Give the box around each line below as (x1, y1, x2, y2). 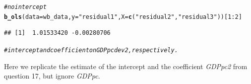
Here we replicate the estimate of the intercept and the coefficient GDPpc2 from (4, 61, 248, 71)
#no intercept (4, 3, 47, 10)
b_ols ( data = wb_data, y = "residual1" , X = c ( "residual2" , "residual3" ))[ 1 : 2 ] (4, 13, 242, 20)
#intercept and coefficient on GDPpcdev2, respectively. (4, 46, 178, 54)
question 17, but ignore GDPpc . (4, 71, 100, 81)
